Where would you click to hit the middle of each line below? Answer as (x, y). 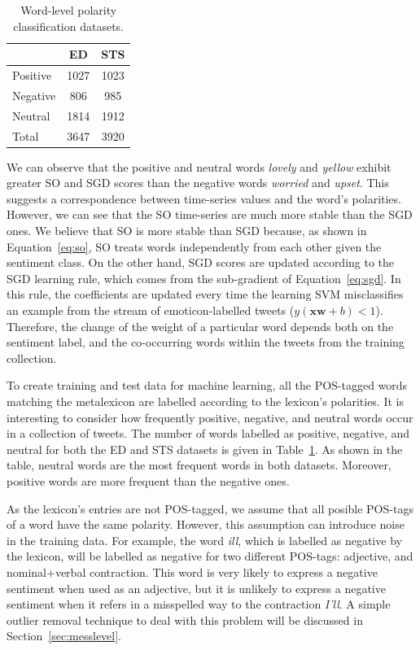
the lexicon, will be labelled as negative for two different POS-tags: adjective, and (210, 556)
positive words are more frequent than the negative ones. (148, 480)
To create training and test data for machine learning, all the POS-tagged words (207, 385)
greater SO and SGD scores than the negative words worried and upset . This (198, 183)
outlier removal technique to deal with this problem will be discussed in (185, 619)
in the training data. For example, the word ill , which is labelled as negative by (204, 540)
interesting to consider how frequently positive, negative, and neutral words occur (210, 417)
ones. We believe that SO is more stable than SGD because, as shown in (187, 231)
